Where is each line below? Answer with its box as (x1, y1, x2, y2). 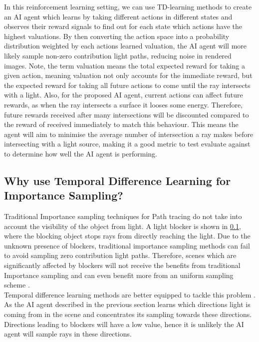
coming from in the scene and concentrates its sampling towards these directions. (4, 309, 252, 319)
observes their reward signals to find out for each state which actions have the (4, 21, 243, 31)
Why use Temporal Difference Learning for (4, 172, 231, 188)
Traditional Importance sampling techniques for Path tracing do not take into (4, 211, 242, 221)
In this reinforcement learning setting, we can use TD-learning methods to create (4, 1, 252, 11)
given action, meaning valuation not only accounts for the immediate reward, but (4, 70, 253, 80)
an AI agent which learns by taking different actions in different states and (4, 11, 233, 21)
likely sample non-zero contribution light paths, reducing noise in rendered (4, 50, 232, 60)
